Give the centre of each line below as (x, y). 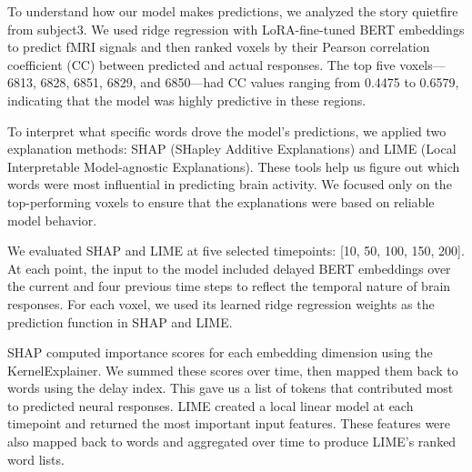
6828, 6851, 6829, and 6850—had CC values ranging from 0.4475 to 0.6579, (250, 82)
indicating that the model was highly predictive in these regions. (187, 100)
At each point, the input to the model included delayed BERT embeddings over (229, 268)
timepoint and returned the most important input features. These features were (229, 423)
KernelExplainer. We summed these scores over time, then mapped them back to (233, 370)
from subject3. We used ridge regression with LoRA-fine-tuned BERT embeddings (236, 29)
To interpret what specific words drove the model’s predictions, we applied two (227, 131)
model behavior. (52, 220)
